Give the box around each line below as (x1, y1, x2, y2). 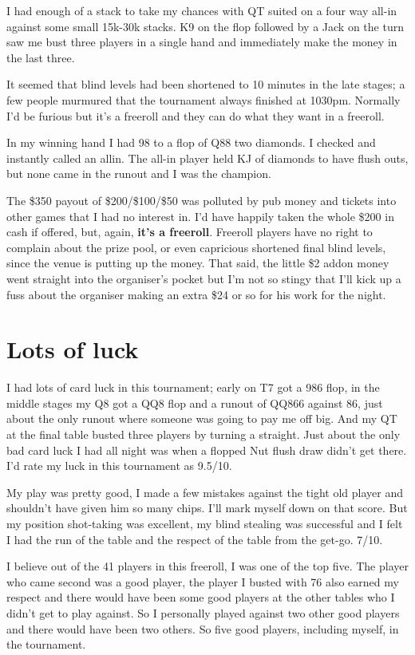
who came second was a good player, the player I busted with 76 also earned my (6, 573, 399, 590)
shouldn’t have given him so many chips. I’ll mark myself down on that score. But (6, 499, 408, 516)
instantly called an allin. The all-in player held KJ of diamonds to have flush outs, (6, 149, 409, 166)
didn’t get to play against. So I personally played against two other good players (6, 604, 400, 621)
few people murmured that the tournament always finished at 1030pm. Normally (6, 91, 401, 108)
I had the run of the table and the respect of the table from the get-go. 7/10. (6, 531, 383, 547)
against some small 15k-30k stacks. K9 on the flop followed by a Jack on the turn (6, 18, 404, 34)
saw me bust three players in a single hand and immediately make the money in (6, 34, 397, 50)
